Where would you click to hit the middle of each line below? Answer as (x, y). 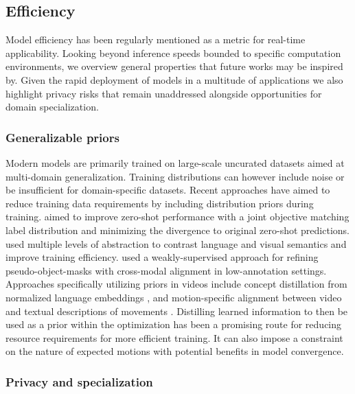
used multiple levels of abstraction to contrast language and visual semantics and (176, 243)
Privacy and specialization (79, 381)
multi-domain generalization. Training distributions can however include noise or (175, 176)
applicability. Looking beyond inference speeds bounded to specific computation (173, 53)
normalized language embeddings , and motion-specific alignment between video (174, 297)
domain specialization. (52, 107)
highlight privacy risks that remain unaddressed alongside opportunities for (164, 93)
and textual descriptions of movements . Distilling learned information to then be (177, 311)
